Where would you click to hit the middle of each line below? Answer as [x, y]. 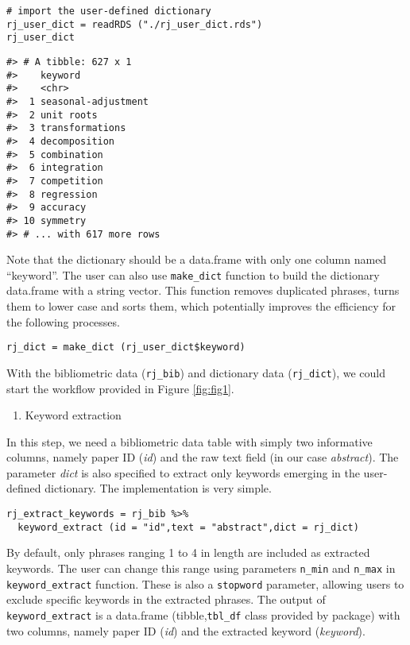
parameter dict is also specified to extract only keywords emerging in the [183, 472]
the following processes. [63, 321]
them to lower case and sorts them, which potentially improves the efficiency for [201, 306]
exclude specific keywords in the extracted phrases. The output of [166, 599]
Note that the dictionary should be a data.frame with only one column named [197, 259]
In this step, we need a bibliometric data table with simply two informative [190, 441]
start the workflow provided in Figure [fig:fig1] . [120, 388]
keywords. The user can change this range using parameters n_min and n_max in [201, 568]
